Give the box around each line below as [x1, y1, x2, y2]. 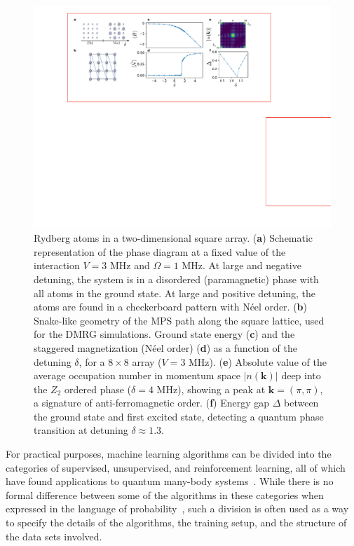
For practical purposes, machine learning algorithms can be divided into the [6, 446, 332, 461]
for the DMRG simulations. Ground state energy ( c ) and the [34, 327, 295, 341]
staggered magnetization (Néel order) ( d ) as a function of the [34, 340, 297, 355]
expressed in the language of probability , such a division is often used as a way [6, 501, 349, 516]
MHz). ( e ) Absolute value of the [189, 354, 327, 369]
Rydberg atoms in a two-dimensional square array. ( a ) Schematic [34, 231, 313, 245]
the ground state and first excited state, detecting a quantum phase [34, 409, 324, 423]
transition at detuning [34, 423, 128, 437]
